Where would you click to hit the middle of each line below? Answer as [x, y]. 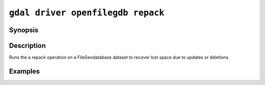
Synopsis [24, 30]
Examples [25, 71]
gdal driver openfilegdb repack [87, 13]
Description [27, 46]
